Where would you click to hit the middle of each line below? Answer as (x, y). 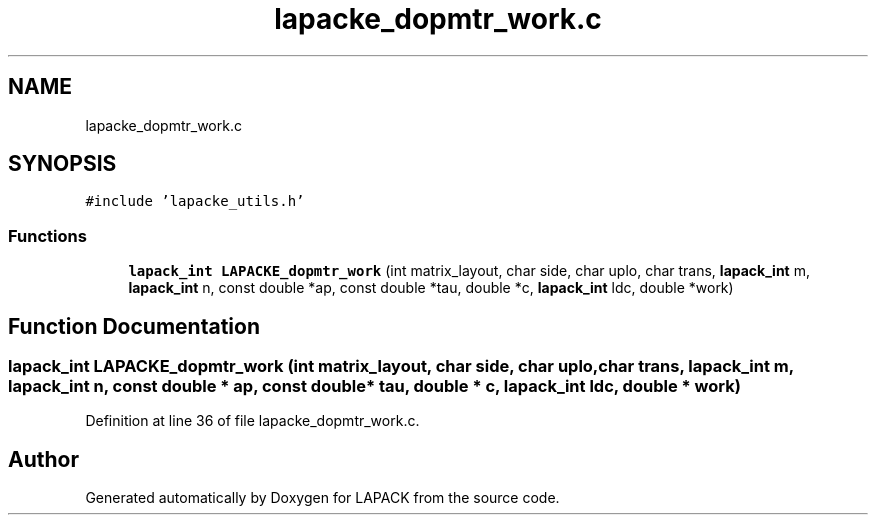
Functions (47, 235)
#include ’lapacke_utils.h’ (195, 201)
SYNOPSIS (62, 164)
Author (43, 459)
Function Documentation (134, 326)
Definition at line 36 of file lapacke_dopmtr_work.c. (252, 421)
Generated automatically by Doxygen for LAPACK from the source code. (322, 498)
